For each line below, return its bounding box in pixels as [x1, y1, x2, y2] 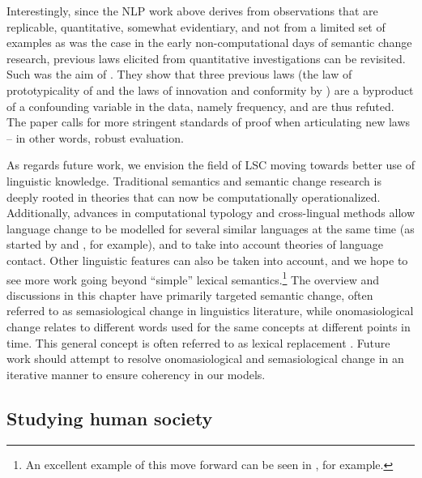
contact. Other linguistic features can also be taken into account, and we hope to [6, 251, 408, 268]
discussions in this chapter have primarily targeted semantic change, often [6, 286, 373, 303]
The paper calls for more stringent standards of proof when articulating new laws [6, 113, 411, 130]
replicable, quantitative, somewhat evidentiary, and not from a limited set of [6, 18, 386, 35]
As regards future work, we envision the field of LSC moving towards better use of [6, 156, 416, 173]
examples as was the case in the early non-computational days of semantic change [6, 34, 412, 51]
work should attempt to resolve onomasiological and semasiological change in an [6, 350, 404, 367]
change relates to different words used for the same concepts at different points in [6, 318, 411, 335]
